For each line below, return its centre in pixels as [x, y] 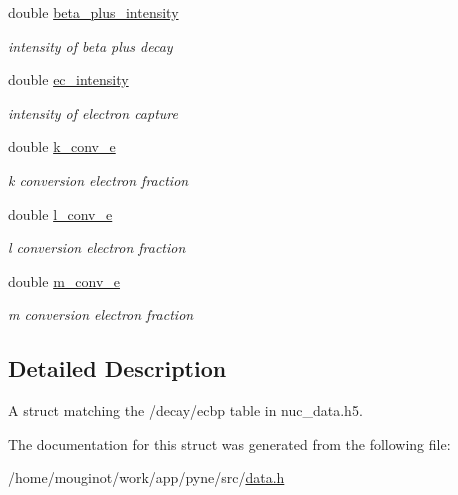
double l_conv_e [60, 213]
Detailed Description [117, 368]
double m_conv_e [64, 280]
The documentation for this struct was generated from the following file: [229, 443]
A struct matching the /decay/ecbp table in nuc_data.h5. [185, 410]
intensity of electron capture [93, 112]
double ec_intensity [68, 79]
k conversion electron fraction [98, 179]
